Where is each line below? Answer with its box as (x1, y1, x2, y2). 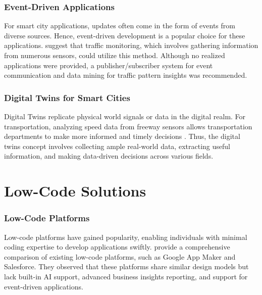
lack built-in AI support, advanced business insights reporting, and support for (4, 271, 248, 281)
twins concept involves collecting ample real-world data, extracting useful (4, 140, 230, 151)
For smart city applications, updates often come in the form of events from (4, 20, 235, 31)
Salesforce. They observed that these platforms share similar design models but (4, 261, 249, 272)
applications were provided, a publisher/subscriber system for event (4, 60, 213, 70)
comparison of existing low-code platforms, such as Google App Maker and (4, 251, 236, 262)
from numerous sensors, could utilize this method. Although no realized (4, 50, 225, 60)
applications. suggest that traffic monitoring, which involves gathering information (4, 40, 258, 51)
